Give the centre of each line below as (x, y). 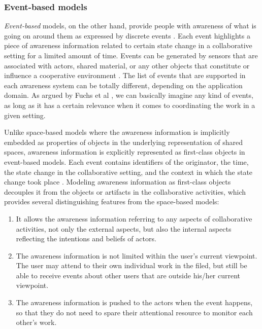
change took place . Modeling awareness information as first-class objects (118, 182)
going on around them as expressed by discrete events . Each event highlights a (127, 35)
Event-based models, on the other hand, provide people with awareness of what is (130, 26)
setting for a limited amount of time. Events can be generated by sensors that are (131, 55)
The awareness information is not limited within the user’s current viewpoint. (137, 255)
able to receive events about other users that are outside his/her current (128, 275)
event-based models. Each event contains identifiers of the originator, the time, (126, 161)
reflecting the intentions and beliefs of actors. (86, 239)
